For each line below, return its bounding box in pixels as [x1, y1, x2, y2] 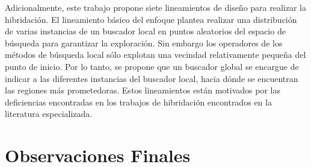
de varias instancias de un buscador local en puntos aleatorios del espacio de [5, 25, 286, 37]
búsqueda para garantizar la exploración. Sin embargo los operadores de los [5, 36, 283, 49]
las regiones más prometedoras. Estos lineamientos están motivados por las [5, 84, 281, 96]
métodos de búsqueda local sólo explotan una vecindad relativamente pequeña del [5, 48, 306, 61]
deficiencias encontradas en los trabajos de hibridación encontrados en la [5, 95, 272, 108]
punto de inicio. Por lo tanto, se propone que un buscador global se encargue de [5, 60, 299, 72]
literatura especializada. [5, 107, 93, 120]
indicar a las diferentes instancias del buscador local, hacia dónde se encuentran [5, 72, 298, 84]
